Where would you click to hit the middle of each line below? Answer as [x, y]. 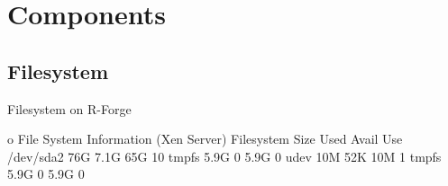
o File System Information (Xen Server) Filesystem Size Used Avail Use [205, 139]
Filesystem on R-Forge [69, 108]
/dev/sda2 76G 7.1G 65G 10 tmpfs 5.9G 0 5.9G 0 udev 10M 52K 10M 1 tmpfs [224, 156]
